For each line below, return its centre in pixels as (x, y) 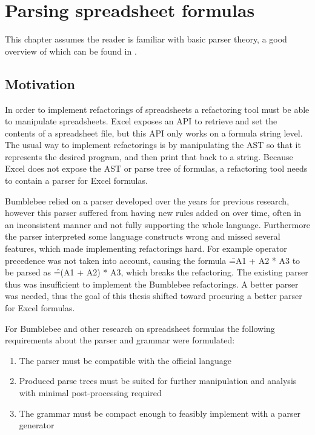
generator (37, 425)
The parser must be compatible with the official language (125, 360)
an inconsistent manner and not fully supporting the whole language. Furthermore (157, 224)
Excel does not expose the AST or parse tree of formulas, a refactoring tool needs (156, 168)
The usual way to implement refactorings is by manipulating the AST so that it (153, 145)
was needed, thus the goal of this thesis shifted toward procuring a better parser (154, 296)
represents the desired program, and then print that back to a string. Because (149, 156)
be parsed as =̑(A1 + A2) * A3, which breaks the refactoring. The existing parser (157, 272)
